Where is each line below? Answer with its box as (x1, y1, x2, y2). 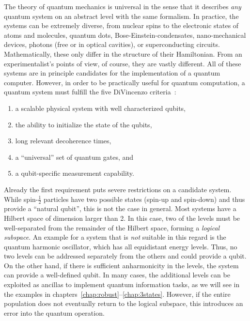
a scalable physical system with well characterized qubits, (15, 103, 186, 113)
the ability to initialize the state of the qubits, (15, 119, 152, 129)
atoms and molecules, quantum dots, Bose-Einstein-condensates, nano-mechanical (4, 30, 246, 40)
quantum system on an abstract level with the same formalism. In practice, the (4, 11, 239, 21)
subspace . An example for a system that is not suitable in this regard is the (4, 232, 226, 242)
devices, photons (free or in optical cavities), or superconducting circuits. (4, 39, 220, 49)
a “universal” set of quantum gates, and (15, 152, 134, 162)
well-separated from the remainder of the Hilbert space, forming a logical (4, 222, 220, 232)
